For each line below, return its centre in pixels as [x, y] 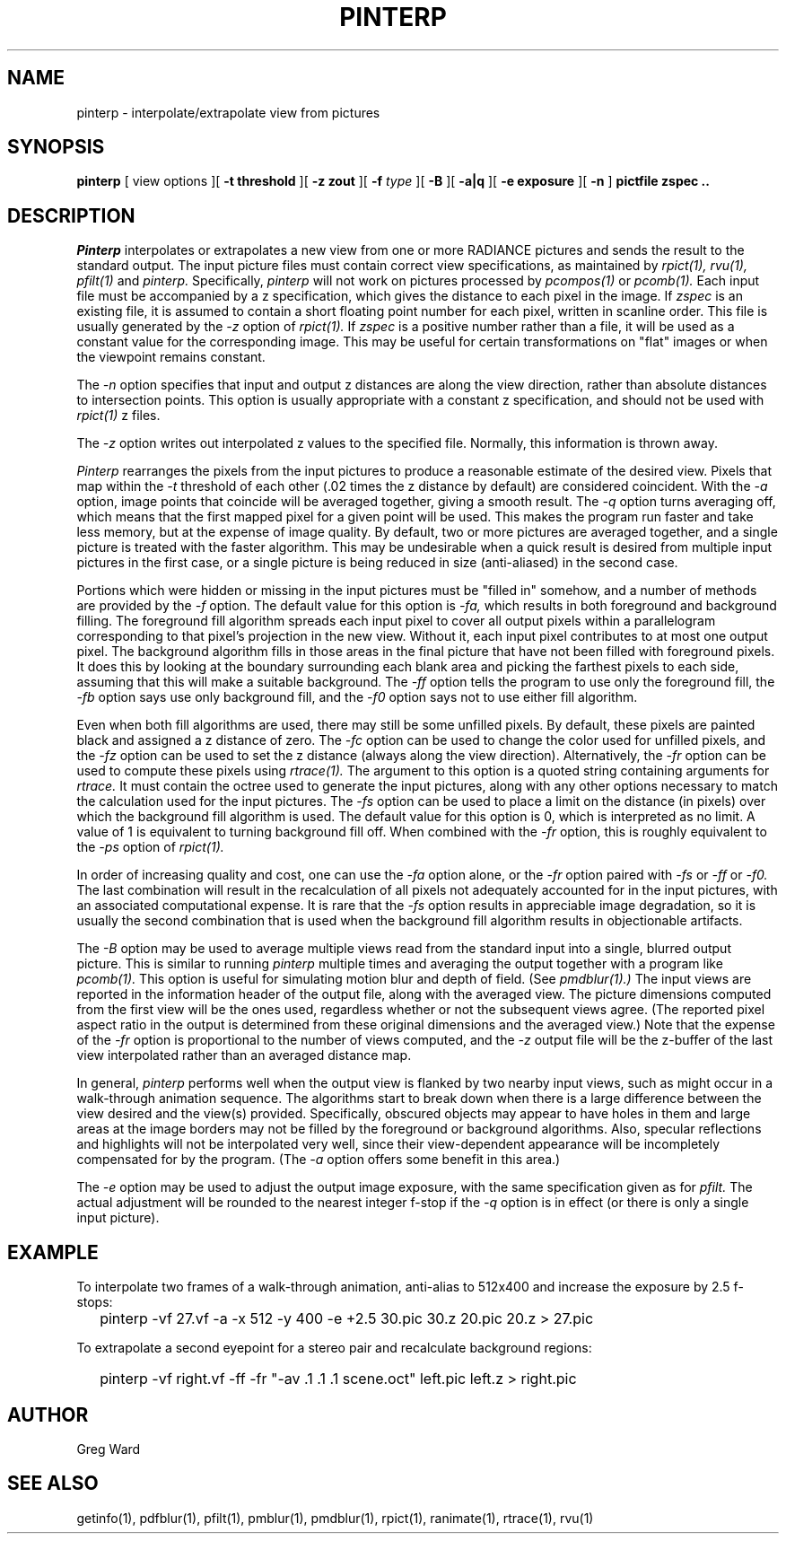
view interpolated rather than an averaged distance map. [244, 1055]
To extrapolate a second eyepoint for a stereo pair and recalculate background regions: [334, 1348]
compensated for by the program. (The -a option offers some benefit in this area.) [319, 1160]
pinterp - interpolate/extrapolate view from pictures [228, 112]
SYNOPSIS [56, 147]
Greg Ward [109, 1449]
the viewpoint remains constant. [171, 357]
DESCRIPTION [71, 215]
